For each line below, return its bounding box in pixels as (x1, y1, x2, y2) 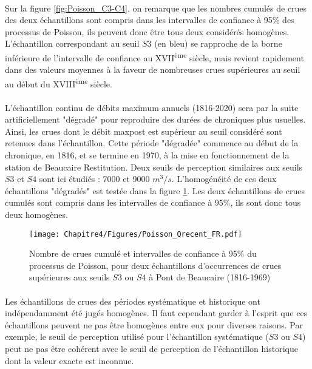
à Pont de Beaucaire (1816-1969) (149, 271, 271, 283)
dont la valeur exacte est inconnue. (5, 354, 134, 367)
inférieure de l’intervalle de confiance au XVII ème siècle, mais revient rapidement (5, 49, 304, 64)
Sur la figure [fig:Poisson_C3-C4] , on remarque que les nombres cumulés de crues (5, 1, 307, 14)
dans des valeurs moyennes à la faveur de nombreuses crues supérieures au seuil (5, 63, 300, 76)
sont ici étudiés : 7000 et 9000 (39, 172, 150, 185)
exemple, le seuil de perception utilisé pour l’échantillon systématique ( (5, 330, 269, 343)
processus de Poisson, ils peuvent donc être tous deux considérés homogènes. (5, 25, 290, 38)
